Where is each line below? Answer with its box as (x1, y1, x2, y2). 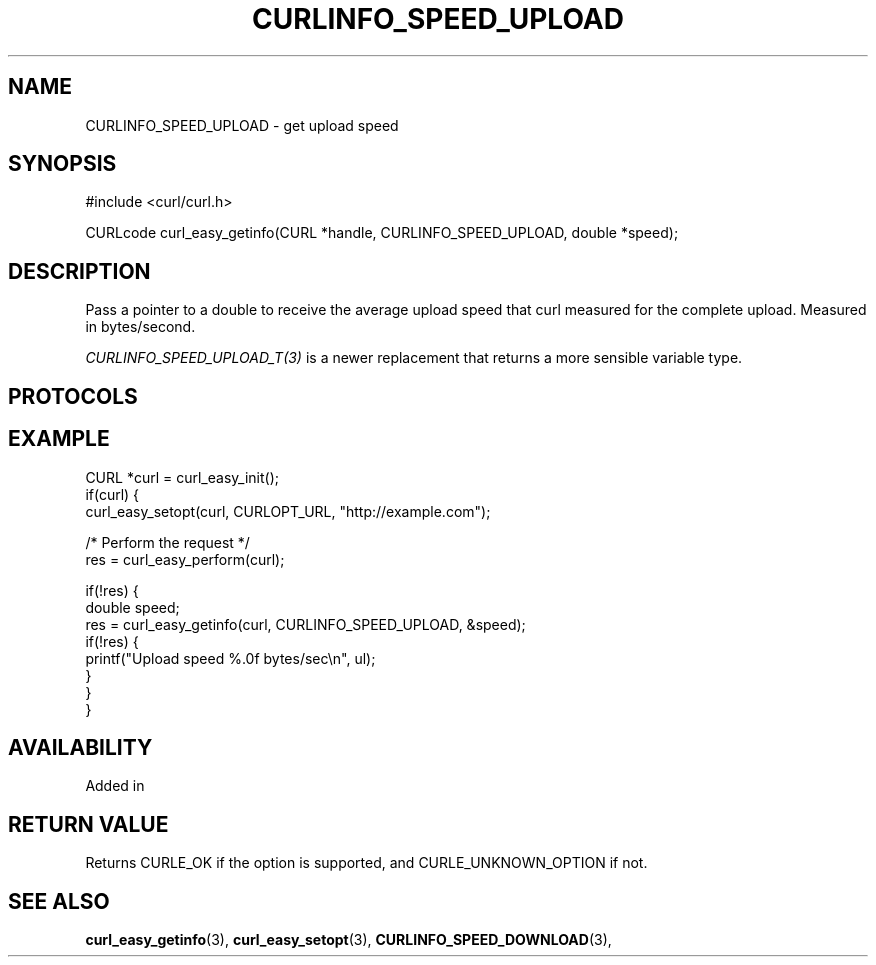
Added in (85, 777, 145, 795)
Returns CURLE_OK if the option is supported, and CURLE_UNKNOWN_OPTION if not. (85, 854, 648, 872)
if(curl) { (85, 485, 140, 503)
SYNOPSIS (8, 151, 117, 177)
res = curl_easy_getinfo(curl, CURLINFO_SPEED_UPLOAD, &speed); (85, 615, 526, 633)
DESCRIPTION (8, 258, 151, 284)
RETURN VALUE (8, 811, 169, 837)
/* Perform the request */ (85, 533, 250, 551)
